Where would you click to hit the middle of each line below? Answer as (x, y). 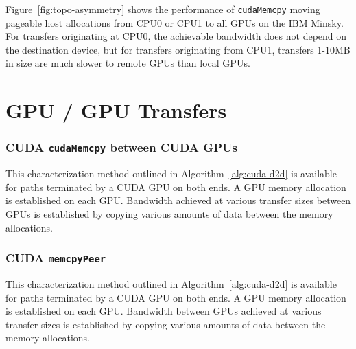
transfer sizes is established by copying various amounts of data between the (166, 324)
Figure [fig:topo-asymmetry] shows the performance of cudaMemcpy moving (163, 9)
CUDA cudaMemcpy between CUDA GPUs (121, 147)
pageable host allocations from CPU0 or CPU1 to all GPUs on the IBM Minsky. (175, 22)
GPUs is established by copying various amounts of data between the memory (169, 213)
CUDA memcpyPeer (56, 258)
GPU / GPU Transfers (116, 110)
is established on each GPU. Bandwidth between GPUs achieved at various (164, 311)
